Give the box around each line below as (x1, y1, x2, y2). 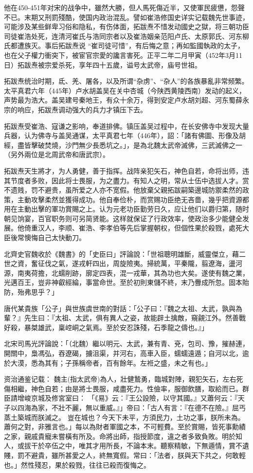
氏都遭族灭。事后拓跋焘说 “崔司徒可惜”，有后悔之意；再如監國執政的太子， (4, 40, 244, 51)
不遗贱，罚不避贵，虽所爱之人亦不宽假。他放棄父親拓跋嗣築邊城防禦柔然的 (4, 185, 242, 195)
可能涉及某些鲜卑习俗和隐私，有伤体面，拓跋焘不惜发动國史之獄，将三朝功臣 (4, 21, 249, 32)
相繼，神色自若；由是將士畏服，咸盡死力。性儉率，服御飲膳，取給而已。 (10, 383, 242, 393)
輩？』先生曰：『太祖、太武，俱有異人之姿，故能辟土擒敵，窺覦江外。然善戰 (4, 313, 246, 323)
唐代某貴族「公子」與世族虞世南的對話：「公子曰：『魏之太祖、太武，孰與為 (4, 303, 242, 313)
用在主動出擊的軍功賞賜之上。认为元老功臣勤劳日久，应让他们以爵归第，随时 (4, 204, 249, 214)
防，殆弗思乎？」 (4, 287, 58, 297)
